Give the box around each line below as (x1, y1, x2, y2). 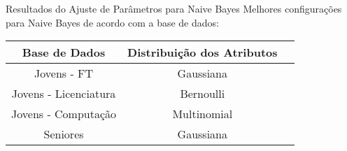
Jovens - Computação (11, 106, 117, 122)
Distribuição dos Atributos (127, 44, 278, 61)
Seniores (43, 126, 84, 143)
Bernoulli (180, 85, 225, 102)
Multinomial (172, 106, 233, 122)
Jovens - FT (34, 65, 94, 82)
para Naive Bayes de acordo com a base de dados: (6, 15, 219, 29)
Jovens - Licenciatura (11, 85, 116, 102)
